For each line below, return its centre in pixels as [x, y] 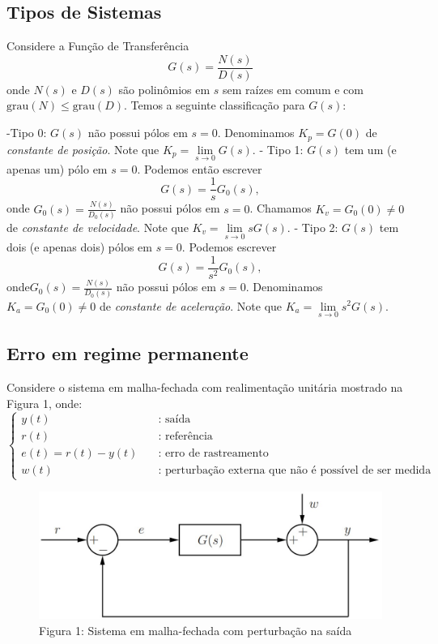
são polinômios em [164, 89]
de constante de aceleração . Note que [191, 305]
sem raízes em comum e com [293, 89]
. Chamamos [281, 208]
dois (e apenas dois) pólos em [79, 247]
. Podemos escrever [229, 247]
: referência [185, 437]
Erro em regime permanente [128, 353]
